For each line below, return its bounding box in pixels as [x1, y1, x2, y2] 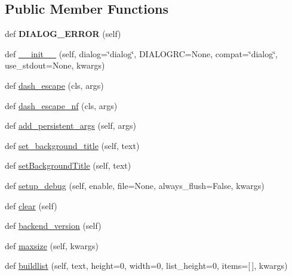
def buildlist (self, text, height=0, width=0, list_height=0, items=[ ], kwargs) [5, 259, 288, 272]
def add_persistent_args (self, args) [5, 119, 136, 132]
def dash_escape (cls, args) [5, 79, 104, 91]
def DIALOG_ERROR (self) [5, 27, 121, 40]
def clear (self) [5, 199, 57, 212]
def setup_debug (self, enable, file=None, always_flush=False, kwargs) [5, 179, 265, 191]
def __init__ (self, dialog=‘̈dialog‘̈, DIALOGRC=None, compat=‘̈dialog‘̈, [5, 47, 278, 60]
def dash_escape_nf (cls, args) [5, 99, 118, 111]
